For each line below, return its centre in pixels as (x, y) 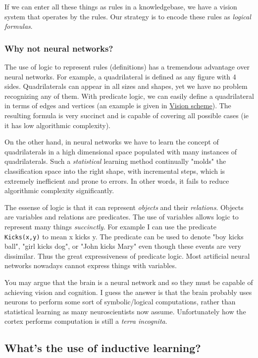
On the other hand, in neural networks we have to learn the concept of (112, 142)
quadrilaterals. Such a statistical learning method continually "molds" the (115, 161)
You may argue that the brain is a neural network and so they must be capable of (129, 282)
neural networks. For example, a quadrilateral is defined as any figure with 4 (120, 76)
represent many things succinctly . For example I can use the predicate (110, 226)
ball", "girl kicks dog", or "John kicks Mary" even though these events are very (123, 246)
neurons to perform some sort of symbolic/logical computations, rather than (120, 302)
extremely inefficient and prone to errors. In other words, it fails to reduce (117, 180)
